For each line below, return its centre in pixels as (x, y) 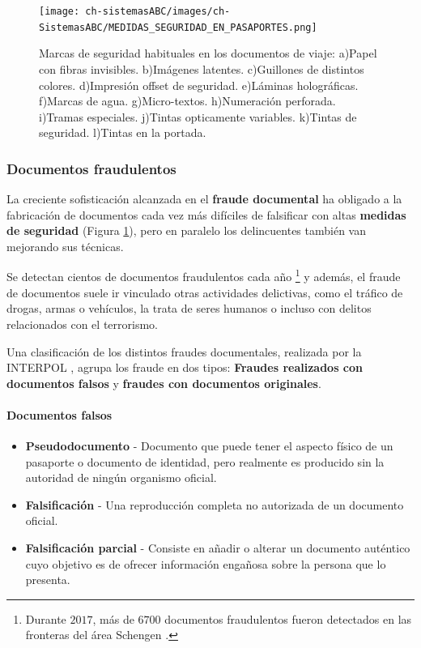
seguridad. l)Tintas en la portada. (123, 132)
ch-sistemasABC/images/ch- (158, 11)
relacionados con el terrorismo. (82, 324)
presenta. (48, 580)
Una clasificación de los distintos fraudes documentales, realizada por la (184, 351)
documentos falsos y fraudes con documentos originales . (164, 383)
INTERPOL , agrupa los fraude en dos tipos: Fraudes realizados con (185, 367)
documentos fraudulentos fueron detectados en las (288, 618)
